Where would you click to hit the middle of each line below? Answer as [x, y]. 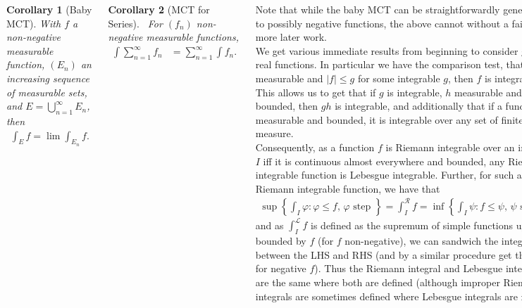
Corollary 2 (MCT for [159, 9]
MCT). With [34, 23]
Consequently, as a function [315, 147]
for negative [281, 268]
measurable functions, [192, 37]
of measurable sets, [47, 92]
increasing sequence [48, 78]
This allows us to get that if [316, 92]
